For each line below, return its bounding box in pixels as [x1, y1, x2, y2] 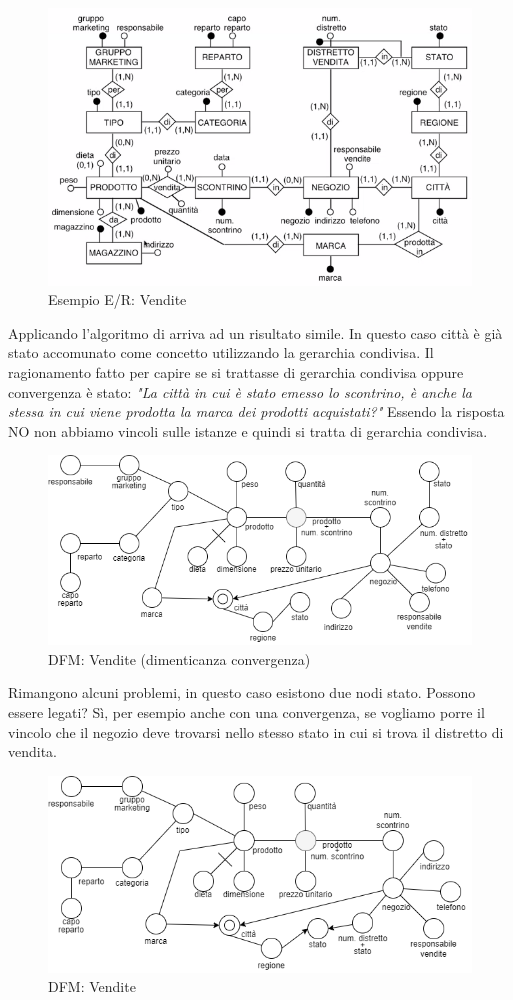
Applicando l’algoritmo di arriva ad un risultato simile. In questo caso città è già [8, 322, 503, 343]
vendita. [8, 741, 58, 762]
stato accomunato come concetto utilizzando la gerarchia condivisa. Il [8, 342, 434, 363]
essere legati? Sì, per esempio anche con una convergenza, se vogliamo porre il [8, 702, 485, 723]
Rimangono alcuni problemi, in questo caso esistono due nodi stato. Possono [8, 682, 476, 703]
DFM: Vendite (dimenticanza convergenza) [48, 648, 311, 669]
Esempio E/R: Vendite [48, 289, 187, 310]
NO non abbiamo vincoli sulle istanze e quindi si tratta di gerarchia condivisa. [8, 420, 488, 441]
